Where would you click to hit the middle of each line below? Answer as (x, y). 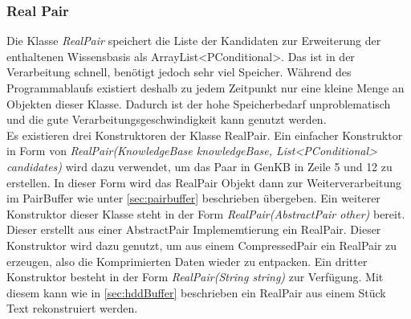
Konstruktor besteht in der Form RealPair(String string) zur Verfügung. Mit (195, 277)
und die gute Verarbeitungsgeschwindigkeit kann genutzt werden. (167, 119)
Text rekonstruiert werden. (72, 308)
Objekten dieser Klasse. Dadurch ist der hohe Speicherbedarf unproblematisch (199, 103)
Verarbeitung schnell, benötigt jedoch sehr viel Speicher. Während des (179, 72)
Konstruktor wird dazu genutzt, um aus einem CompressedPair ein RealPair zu (202, 245)
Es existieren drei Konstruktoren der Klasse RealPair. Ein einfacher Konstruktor (205, 135)
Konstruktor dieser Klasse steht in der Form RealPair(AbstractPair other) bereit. (206, 213)
